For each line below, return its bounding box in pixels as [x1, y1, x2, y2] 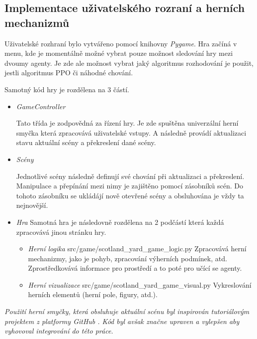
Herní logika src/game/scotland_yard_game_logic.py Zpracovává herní [28, 243, 247, 254]
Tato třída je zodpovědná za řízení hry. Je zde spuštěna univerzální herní [16, 118, 239, 128]
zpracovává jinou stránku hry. [16, 226, 106, 237]
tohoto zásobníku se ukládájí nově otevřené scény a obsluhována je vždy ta [16, 190, 244, 200]
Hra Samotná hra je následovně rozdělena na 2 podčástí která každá [16, 216, 224, 227]
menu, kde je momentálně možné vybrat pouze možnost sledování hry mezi [4, 48, 233, 58]
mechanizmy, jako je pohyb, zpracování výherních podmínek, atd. [28, 253, 227, 263]
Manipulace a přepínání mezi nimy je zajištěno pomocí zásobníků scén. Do [16, 180, 244, 191]
